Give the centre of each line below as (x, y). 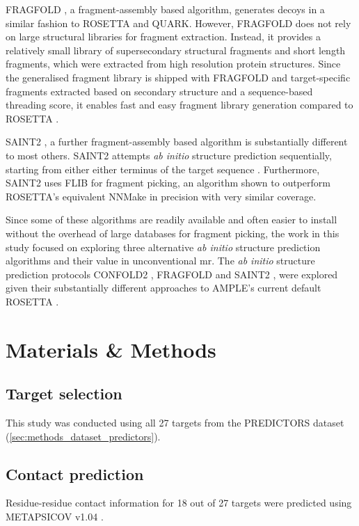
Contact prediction (75, 473)
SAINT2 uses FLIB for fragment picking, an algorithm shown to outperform (168, 183)
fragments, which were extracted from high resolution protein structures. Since (173, 64)
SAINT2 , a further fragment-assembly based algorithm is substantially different (177, 142)
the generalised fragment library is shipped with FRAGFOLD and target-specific (178, 77)
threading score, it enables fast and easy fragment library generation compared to (179, 105)
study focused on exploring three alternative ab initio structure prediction (163, 247)
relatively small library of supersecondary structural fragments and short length (176, 50)
